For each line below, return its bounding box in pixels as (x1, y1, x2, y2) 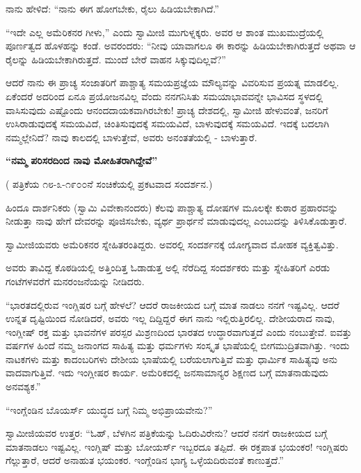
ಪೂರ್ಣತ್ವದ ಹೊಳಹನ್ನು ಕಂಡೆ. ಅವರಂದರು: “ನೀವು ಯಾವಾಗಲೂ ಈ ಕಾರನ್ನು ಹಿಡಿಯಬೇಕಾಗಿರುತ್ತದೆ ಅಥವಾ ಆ (6, 38, 356, 53)
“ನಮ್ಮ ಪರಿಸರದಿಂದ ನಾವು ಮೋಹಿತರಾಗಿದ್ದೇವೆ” (6, 153, 158, 168)
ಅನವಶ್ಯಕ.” (6, 379, 41, 394)
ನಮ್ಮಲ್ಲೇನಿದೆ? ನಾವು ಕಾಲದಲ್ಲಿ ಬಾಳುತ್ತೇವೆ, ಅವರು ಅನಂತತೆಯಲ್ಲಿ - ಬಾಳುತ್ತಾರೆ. (6, 129, 257, 144)
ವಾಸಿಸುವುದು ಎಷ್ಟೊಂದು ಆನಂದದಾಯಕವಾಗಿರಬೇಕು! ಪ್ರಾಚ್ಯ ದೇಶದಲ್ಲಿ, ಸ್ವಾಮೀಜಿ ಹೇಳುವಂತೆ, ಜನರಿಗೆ (6, 102, 328, 117)
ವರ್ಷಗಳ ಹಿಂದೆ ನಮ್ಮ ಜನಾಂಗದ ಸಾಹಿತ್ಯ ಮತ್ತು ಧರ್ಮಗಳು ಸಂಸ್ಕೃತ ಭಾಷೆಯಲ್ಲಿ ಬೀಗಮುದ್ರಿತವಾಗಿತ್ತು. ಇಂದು (6, 338, 350, 353)
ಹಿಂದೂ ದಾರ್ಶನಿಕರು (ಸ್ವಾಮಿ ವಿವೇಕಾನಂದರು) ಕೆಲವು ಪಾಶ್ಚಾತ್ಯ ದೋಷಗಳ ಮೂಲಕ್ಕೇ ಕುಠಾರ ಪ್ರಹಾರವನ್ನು (6, 200, 339, 214)
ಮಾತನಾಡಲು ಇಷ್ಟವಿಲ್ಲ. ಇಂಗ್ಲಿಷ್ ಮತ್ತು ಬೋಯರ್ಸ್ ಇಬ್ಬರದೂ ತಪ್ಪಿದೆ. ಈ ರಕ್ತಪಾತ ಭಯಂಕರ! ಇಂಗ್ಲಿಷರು (6, 439, 348, 454)
